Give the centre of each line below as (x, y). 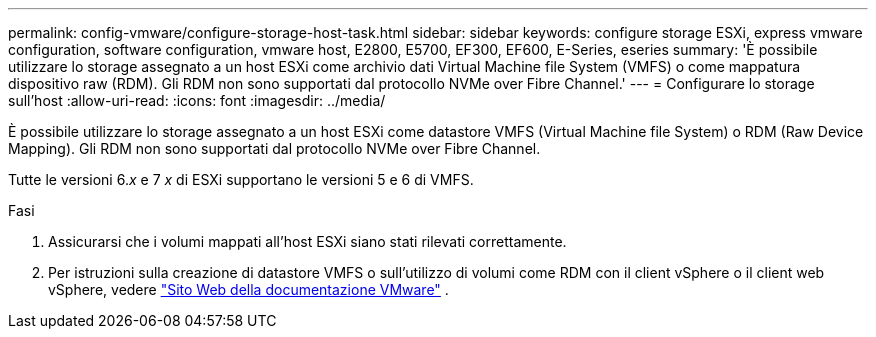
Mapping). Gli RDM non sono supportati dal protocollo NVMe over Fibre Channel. (274, 148)
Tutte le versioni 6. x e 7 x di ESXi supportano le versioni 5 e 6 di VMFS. (241, 179)
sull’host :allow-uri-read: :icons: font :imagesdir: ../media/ (197, 100)
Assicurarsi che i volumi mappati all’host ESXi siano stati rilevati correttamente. (307, 241)
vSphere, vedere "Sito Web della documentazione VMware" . (248, 289)
